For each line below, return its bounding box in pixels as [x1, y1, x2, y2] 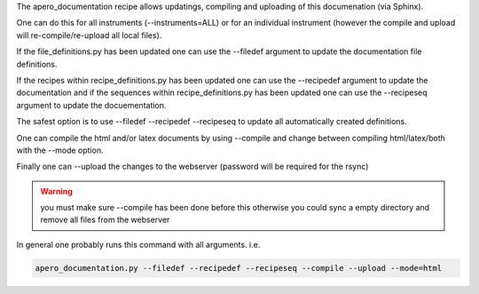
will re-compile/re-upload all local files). [16, 29, 162, 40]
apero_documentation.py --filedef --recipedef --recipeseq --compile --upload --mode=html [35, 263, 443, 273]
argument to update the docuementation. [16, 99, 167, 110]
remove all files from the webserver [40, 214, 170, 226]
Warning [40, 186, 73, 196]
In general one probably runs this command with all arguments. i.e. [16, 239, 261, 250]
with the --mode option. [16, 145, 104, 155]
